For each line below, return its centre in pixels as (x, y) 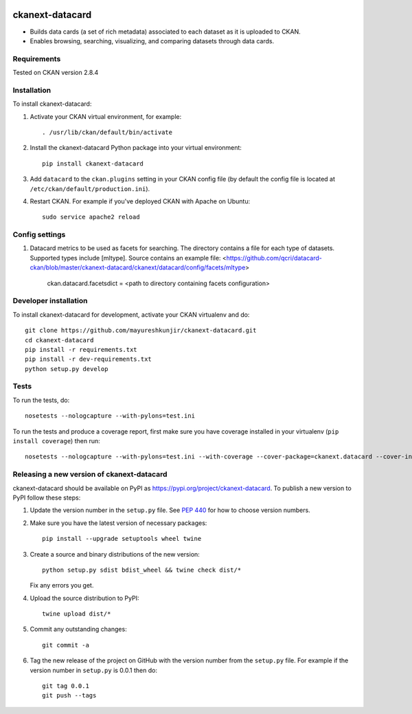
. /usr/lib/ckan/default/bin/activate (107, 132)
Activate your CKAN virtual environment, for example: (106, 116)
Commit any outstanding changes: (78, 629)
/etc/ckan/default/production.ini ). (90, 188)
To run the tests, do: (41, 400)
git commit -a (66, 645)
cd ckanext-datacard (59, 340)
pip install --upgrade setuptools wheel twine (122, 539)
